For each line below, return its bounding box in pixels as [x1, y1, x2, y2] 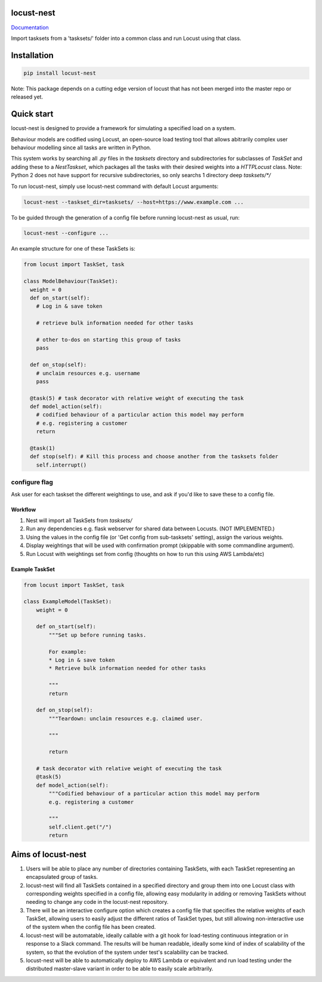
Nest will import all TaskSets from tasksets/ [26, 517, 132, 524]
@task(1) [30, 445, 55, 452]
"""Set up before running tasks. [48, 631, 147, 638]
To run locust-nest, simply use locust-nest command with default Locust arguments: [11, 183, 219, 190]
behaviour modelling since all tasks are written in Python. [11, 144, 151, 151]
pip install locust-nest [23, 69, 97, 76]
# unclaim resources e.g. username [36, 370, 140, 376]
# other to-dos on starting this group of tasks [36, 336, 181, 343]
